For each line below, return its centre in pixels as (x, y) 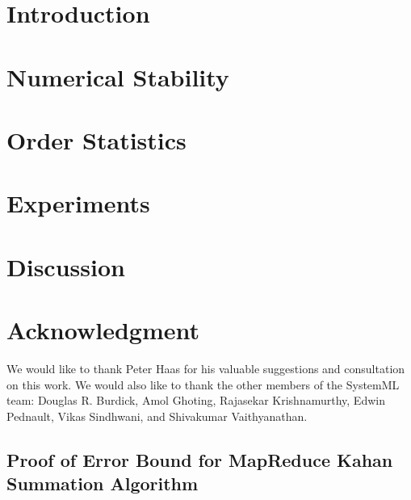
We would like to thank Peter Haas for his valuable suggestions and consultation (206, 368)
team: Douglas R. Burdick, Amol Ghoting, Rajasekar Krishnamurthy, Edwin (196, 400)
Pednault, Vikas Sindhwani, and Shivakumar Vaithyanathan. (157, 416)
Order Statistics (96, 139)
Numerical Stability (118, 76)
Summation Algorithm (103, 483)
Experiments (78, 203)
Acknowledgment (103, 330)
